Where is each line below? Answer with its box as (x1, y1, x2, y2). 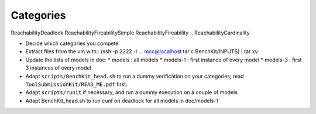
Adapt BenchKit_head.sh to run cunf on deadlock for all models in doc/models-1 (25, 97, 219, 104)
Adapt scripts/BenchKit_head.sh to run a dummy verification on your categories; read (25, 72, 244, 80)
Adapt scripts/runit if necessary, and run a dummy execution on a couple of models (25, 89, 238, 96)
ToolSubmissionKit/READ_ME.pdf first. (25, 81, 128, 88)
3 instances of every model (25, 64, 92, 71)
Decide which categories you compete (25, 40, 119, 47)
